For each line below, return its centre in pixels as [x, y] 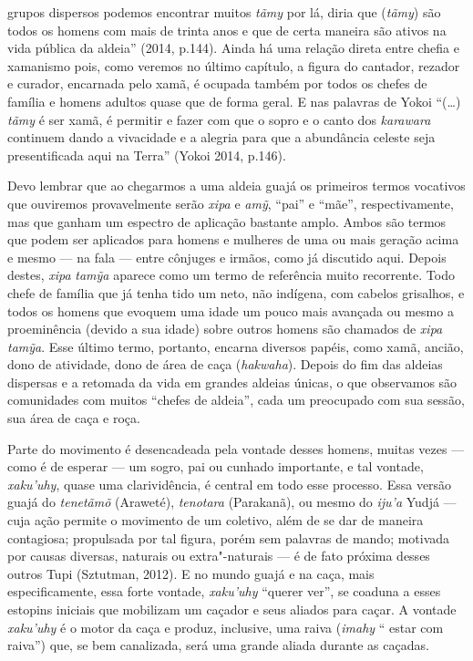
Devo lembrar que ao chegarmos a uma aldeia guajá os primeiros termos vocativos [236, 186]
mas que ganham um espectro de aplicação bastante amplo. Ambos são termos [227, 221]
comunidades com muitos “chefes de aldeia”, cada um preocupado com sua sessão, [236, 400]
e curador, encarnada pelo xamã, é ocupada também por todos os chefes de [217, 83]
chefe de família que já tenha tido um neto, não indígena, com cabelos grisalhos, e [236, 292]
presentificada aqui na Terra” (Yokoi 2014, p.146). [147, 155]
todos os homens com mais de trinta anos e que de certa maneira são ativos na [227, 30]
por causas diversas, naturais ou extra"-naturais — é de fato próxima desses [219, 556]
